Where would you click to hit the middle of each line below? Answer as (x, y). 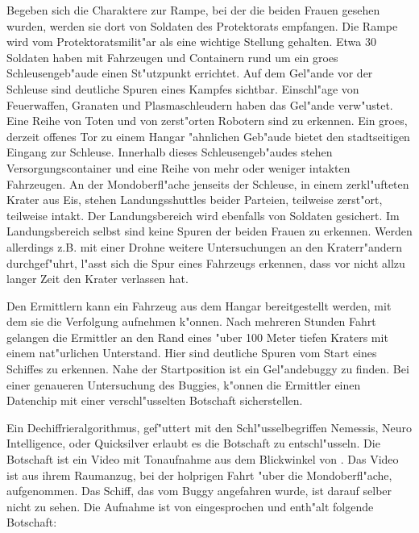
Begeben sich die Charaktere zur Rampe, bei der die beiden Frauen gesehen (193, 10)
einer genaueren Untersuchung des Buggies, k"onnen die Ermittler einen (184, 384)
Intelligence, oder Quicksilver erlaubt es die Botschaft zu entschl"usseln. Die (193, 443)
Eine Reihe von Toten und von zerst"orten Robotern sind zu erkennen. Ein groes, (207, 121)
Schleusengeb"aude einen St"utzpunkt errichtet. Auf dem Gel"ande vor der (190, 73)
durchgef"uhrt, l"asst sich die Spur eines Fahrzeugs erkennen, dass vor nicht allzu (206, 262)
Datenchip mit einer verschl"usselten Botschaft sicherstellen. (155, 400)
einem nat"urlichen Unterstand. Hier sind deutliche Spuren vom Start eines (192, 353)
